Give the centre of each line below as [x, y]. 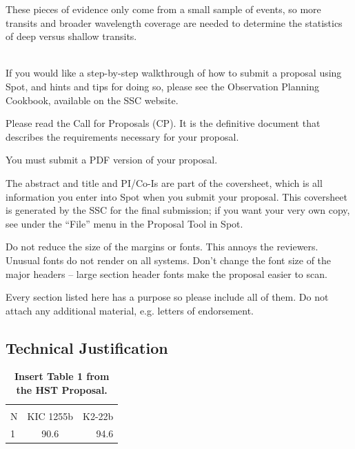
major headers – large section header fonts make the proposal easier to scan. [166, 273]
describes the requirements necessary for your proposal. [122, 136]
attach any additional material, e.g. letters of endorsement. [130, 310]
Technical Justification [87, 347]
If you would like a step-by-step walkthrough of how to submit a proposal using [174, 73]
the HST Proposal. [62, 390]
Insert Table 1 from [62, 376]
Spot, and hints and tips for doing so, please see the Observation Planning [162, 86]
